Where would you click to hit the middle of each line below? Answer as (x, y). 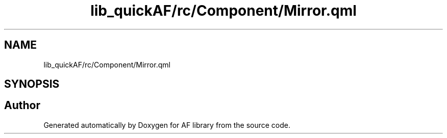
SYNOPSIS (32, 84)
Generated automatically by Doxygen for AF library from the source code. (167, 125)
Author (22, 106)
